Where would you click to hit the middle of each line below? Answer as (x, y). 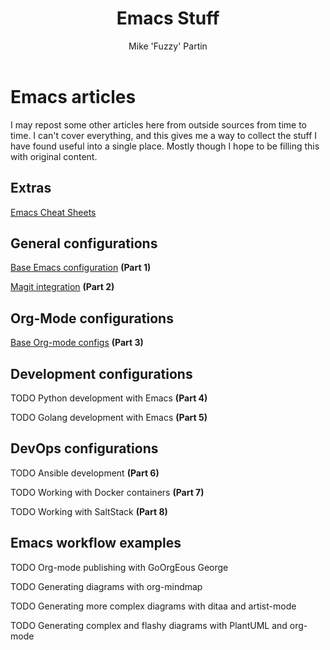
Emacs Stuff (168, 18)
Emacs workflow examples (96, 543)
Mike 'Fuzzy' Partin (168, 46)
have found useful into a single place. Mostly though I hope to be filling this (165, 146)
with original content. (54, 156)
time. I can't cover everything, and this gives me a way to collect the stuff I (164, 135)
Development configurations (101, 373)
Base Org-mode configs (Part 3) (77, 343)
